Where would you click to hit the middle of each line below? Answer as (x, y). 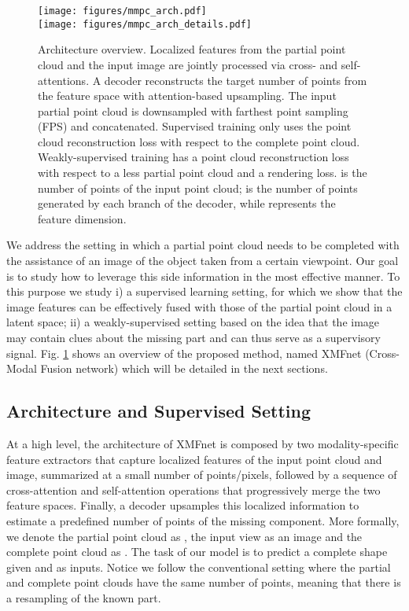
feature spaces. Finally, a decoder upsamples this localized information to (183, 505)
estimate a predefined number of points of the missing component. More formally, (203, 520)
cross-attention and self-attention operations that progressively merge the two (193, 490)
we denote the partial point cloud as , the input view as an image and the (184, 536)
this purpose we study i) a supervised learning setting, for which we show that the (204, 291)
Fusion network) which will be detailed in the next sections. (184, 368)
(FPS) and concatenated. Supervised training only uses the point (195, 126)
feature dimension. (82, 218)
